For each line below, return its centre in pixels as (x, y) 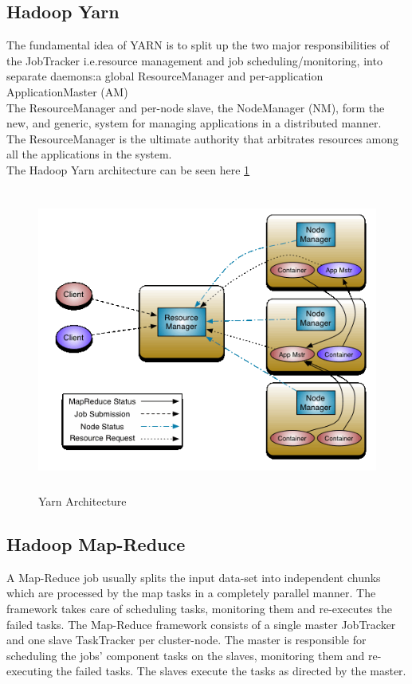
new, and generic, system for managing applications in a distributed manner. (194, 123)
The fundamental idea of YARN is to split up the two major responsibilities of (198, 45)
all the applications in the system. (89, 154)
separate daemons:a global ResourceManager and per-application (165, 76)
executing (29, 671)
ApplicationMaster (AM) (67, 91)
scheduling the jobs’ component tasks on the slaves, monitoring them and (186, 655)
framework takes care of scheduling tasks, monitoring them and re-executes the (199, 609)
